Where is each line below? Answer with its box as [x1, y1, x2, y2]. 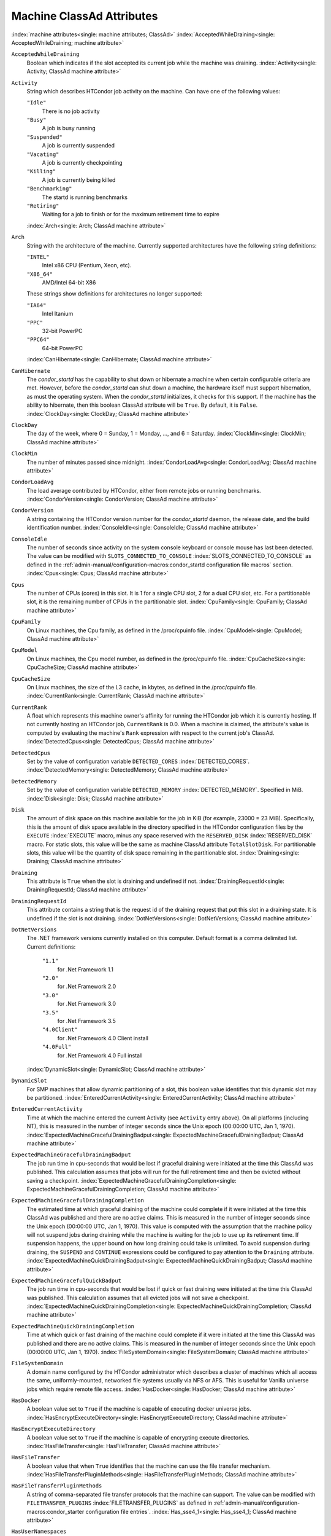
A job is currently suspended [42, 142, 115, 149]
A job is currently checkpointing [42, 159, 123, 167]
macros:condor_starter [26, 1508, 85, 1515]
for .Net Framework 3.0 [57, 1000, 116, 1008]
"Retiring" [26, 202, 59, 209]
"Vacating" [26, 151, 59, 158]
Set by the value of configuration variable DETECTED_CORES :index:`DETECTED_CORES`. [26, 758, 250, 765]
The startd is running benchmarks [42, 194, 128, 201]
